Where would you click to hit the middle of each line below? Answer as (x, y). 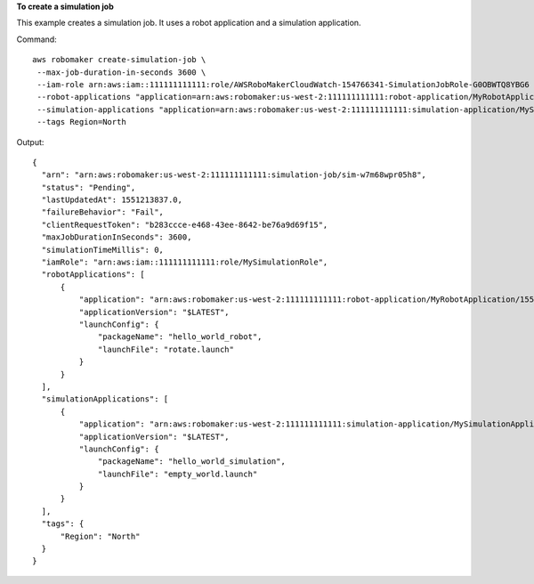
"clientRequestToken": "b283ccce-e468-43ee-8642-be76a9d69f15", (185, 224)
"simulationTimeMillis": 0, (103, 250)
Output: (30, 142)
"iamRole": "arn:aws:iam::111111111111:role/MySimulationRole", (185, 262)
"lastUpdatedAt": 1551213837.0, (112, 200)
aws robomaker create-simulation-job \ (119, 60)
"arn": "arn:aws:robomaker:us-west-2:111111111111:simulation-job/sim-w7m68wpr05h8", (234, 175)
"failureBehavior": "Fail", (103, 212)
